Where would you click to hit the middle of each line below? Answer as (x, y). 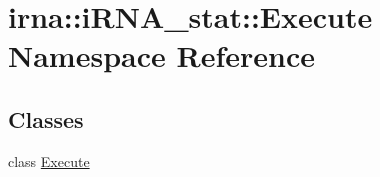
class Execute (49, 160)
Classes (46, 118)
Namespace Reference (161, 55)
